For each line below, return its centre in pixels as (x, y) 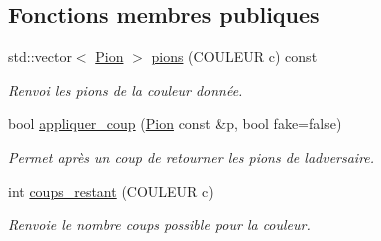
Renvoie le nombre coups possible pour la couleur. (159, 224)
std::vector (40, 56)
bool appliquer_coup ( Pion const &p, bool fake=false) (175, 123)
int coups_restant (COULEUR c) (111, 190)
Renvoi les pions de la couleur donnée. (125, 89)
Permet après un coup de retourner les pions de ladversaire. (191, 156)
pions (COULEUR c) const (234, 56)
